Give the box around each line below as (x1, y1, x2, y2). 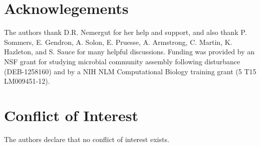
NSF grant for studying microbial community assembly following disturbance (4, 56, 240, 66)
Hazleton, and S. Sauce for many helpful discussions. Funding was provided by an (4, 46, 255, 57)
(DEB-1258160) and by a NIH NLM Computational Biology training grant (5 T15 (4, 66, 256, 76)
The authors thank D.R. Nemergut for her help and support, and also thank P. (4, 27, 247, 37)
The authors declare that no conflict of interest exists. (4, 134, 169, 144)
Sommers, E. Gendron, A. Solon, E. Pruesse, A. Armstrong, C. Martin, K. (4, 36, 232, 47)
